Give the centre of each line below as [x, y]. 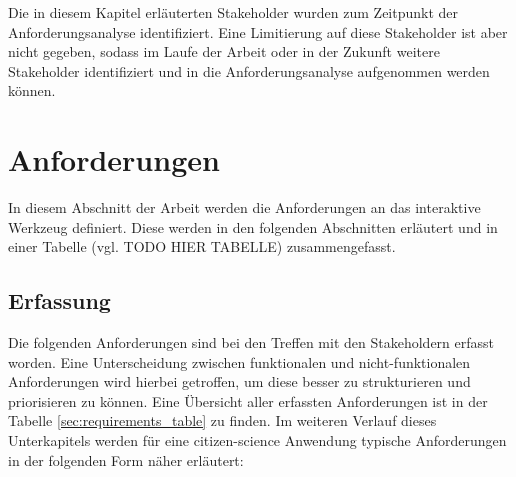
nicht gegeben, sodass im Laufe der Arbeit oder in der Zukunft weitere [224, 51]
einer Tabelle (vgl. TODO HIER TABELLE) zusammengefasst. [202, 246]
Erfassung [59, 300]
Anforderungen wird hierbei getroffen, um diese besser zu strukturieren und [239, 381]
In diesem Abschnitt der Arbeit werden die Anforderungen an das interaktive [244, 207]
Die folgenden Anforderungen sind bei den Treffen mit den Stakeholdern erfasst [251, 342]
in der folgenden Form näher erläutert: [126, 459]
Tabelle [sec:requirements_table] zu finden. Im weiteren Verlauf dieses [222, 420]
